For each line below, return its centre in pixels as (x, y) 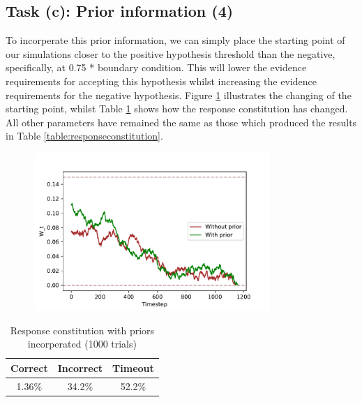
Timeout (133, 367)
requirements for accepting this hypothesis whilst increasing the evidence (161, 81)
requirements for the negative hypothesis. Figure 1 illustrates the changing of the (179, 95)
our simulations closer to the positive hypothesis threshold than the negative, (171, 53)
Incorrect (80, 367)
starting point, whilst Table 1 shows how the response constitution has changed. (177, 109)
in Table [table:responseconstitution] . (84, 136)
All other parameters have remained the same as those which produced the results (181, 122)
